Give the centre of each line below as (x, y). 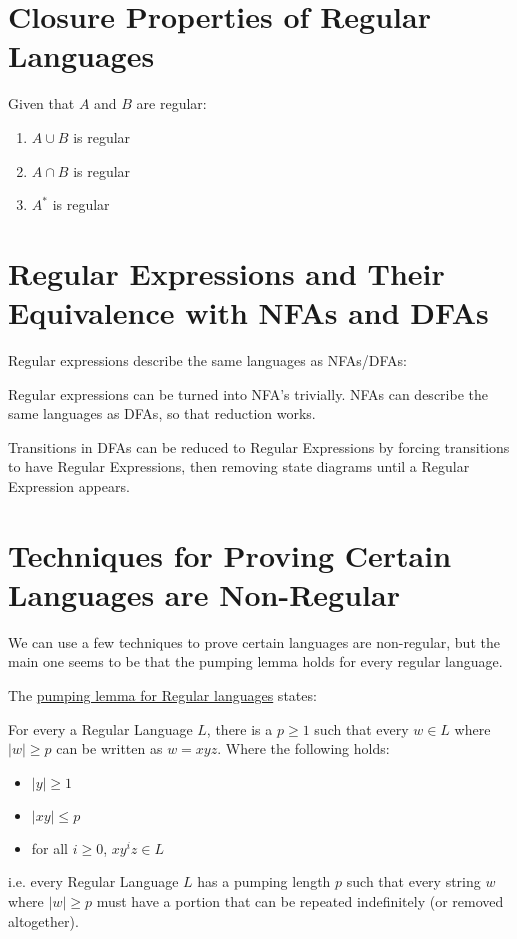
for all (50, 847)
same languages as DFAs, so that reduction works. (162, 413)
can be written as (109, 748)
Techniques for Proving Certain (230, 554)
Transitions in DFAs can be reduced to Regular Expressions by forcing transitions (259, 446)
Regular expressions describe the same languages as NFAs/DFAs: (207, 360)
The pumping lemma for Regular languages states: (162, 695)
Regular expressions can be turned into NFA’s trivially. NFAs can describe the (248, 393)
